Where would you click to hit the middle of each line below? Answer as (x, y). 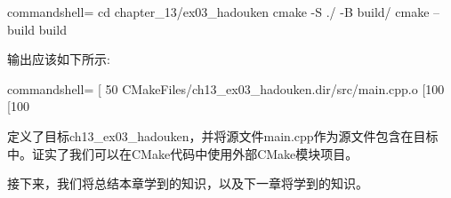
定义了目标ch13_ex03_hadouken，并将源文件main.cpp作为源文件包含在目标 (223, 135)
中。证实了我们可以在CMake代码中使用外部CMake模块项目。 (183, 153)
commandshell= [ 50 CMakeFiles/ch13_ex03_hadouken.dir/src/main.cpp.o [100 (226, 88)
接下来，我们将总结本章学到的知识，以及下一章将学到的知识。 (188, 183)
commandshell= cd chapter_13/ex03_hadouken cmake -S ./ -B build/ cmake (218, 12)
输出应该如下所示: (59, 59)
